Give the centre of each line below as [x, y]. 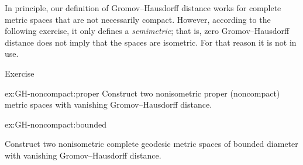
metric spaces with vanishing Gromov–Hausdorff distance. [109, 104]
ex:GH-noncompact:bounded [56, 124]
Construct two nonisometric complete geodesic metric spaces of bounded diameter [151, 144]
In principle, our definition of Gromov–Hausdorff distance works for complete [143, 8]
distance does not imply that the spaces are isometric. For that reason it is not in [151, 42]
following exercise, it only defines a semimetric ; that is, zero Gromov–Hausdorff [147, 31]
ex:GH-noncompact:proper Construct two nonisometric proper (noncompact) [142, 93]
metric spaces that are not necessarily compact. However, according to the [138, 19]
